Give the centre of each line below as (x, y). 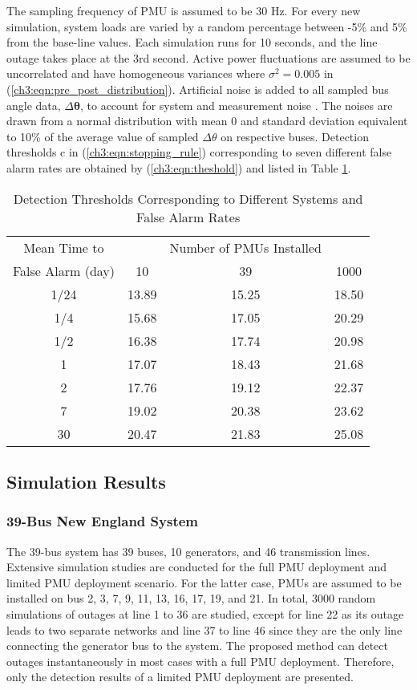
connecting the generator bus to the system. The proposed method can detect (197, 645)
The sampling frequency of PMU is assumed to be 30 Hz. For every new (184, 10)
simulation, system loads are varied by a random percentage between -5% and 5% (207, 26)
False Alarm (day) (64, 270)
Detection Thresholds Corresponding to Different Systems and (188, 198)
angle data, (34, 105)
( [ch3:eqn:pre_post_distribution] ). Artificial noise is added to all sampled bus (198, 89)
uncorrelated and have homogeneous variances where (136, 73)
